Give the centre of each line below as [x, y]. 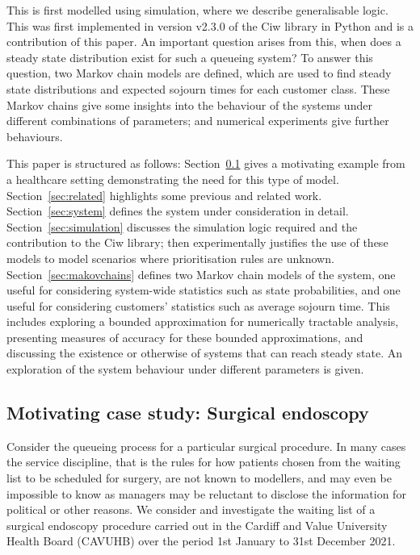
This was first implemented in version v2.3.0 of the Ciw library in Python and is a [210, 25]
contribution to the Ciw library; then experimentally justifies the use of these [197, 242]
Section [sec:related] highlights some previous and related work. [164, 195]
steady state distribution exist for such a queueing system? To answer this [190, 57]
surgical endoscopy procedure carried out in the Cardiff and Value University [197, 525]
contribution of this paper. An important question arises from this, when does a [204, 42]
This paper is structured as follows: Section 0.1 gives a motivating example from [206, 163]
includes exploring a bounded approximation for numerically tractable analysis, [203, 321]
